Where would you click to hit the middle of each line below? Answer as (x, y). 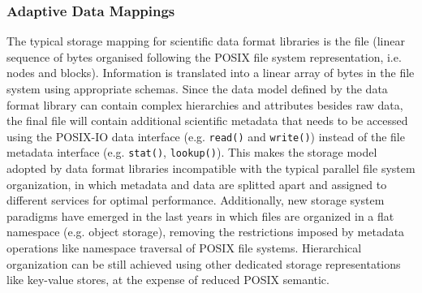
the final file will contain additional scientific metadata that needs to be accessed (207, 121)
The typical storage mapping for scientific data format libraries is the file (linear (206, 41)
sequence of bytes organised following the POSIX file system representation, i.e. (204, 56)
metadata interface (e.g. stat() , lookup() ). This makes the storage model (192, 152)
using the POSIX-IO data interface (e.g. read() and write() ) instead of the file (206, 136)
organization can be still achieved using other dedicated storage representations (204, 263)
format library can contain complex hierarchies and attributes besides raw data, (205, 104)
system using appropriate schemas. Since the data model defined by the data (197, 88)
